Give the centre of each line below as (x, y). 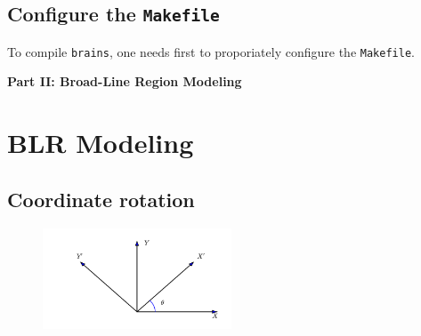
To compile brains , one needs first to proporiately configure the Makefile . (211, 51)
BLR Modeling (101, 143)
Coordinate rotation (101, 199)
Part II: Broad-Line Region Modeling (125, 81)
